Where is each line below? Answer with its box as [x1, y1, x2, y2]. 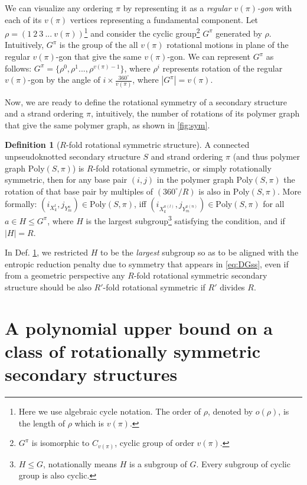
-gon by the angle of [28, 73, 100, 86]
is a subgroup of [129, 457, 187, 470]
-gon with [257, 2, 292, 14]
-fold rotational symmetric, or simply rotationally [93, 161, 272, 174]
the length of [18, 416, 65, 429]
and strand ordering [151, 150, 223, 162]
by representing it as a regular [123, 2, 231, 14]
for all [263, 198, 285, 210]
